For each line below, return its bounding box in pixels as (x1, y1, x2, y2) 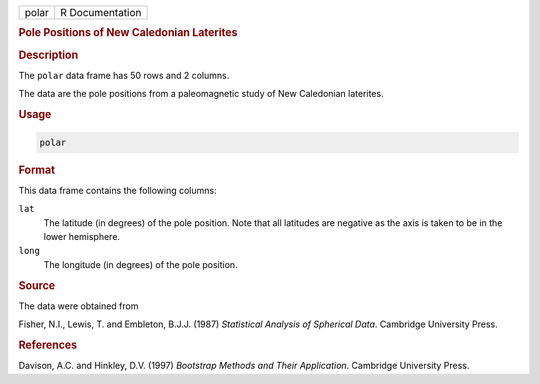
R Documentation (60, 6, 142, 19)
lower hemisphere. (43, 230, 120, 242)
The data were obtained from (18, 300, 139, 312)
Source (18, 278, 56, 292)
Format (18, 163, 55, 177)
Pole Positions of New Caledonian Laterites (18, 26, 238, 40)
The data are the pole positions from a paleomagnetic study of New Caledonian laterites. (18, 88, 384, 100)
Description (18, 48, 79, 62)
